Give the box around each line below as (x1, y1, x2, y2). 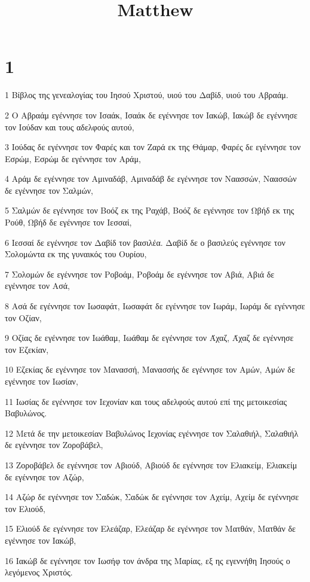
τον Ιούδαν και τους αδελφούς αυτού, (5, 120, 134, 133)
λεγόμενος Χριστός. (5, 566, 73, 578)
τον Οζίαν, (5, 311, 42, 324)
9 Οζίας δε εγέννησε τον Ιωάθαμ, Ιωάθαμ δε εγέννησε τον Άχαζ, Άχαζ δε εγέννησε (5, 331, 294, 344)
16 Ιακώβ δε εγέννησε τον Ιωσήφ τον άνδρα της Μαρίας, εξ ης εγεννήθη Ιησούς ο (5, 554, 290, 566)
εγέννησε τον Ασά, (5, 279, 70, 292)
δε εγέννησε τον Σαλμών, (5, 184, 93, 196)
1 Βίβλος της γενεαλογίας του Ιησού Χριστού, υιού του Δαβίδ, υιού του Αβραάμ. (5, 89, 288, 101)
